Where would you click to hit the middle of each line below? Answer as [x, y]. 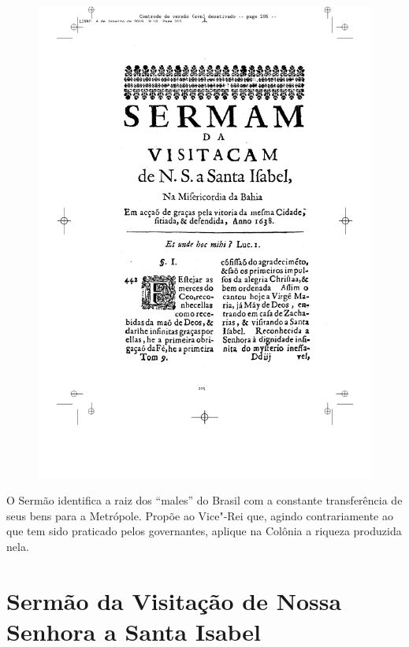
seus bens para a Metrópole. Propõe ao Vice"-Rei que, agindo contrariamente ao [200, 515]
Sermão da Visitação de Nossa [174, 600]
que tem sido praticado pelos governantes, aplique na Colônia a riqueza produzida [204, 531]
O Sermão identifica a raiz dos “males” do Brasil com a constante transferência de [204, 500]
